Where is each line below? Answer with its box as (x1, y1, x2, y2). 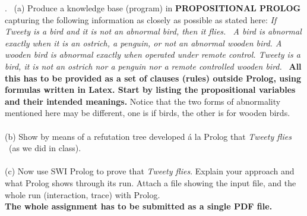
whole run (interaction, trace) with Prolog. (5, 188, 160, 201)
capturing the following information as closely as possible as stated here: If (5, 13, 277, 26)
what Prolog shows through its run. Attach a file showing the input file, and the (5, 176, 296, 189)
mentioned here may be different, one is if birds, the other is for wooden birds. (5, 107, 290, 119)
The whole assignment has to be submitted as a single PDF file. (5, 200, 273, 212)
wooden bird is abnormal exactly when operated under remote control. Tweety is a (5, 48, 300, 61)
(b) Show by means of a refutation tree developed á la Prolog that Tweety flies (5, 130, 292, 142)
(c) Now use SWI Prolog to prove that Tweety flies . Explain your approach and (5, 165, 295, 177)
